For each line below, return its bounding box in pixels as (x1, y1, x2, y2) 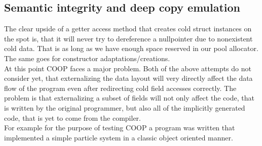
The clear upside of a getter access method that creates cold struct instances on (4, 23, 252, 34)
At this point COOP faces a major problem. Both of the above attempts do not (4, 63, 251, 73)
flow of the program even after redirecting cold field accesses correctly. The (4, 82, 237, 93)
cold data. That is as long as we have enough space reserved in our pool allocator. (4, 43, 258, 54)
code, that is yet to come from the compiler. (4, 112, 141, 123)
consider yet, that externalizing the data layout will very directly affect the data (4, 73, 253, 83)
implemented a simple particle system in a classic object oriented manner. (4, 132, 233, 142)
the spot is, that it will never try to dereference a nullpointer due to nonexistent (4, 33, 253, 43)
